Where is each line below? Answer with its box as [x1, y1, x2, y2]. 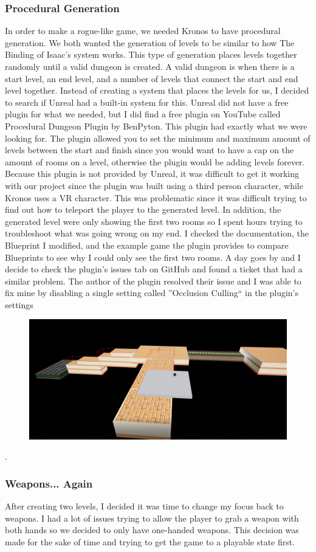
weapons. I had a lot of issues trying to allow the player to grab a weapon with [5, 511, 299, 524]
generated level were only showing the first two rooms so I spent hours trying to [5, 215, 303, 227]
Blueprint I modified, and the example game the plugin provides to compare [5, 238, 289, 251]
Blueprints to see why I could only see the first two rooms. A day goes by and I [5, 250, 301, 263]
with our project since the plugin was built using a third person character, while [5, 179, 303, 191]
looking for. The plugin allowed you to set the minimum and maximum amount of [5, 131, 311, 144]
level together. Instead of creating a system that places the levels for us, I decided [5, 84, 309, 97]
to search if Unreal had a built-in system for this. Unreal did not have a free [5, 95, 289, 108]
